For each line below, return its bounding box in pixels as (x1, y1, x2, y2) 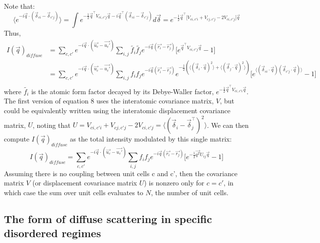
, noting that (33, 120, 71, 130)
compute (4, 134, 30, 144)
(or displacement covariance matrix (32, 178, 137, 188)
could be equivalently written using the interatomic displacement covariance (4, 105, 230, 116)
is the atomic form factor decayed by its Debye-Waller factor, (31, 86, 214, 96)
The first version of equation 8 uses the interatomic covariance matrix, (4, 96, 214, 106)
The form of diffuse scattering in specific (4, 211, 212, 226)
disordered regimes (4, 225, 101, 241)
